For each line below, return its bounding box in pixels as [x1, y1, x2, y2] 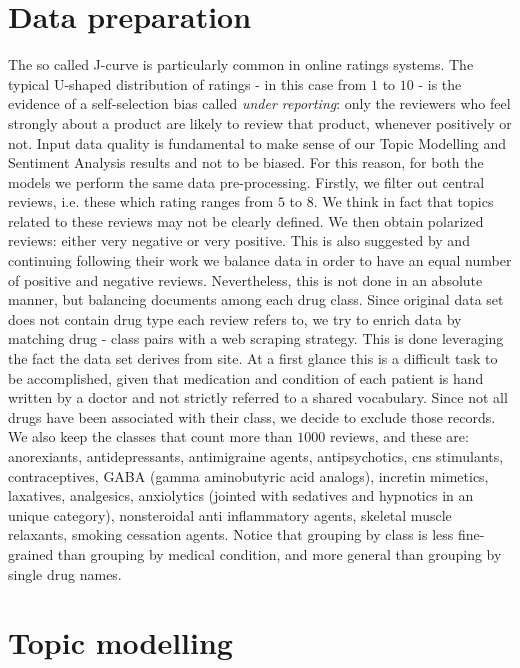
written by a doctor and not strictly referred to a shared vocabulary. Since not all [8, 387, 508, 408]
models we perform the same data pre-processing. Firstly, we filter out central [8, 171, 485, 192]
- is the [418, 73, 462, 94]
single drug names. [8, 563, 122, 584]
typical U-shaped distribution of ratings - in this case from [8, 73, 367, 94]
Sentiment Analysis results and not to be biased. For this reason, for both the [8, 152, 484, 173]
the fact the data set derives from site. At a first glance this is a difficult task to [8, 348, 498, 369]
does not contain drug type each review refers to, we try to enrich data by [8, 308, 462, 329]
